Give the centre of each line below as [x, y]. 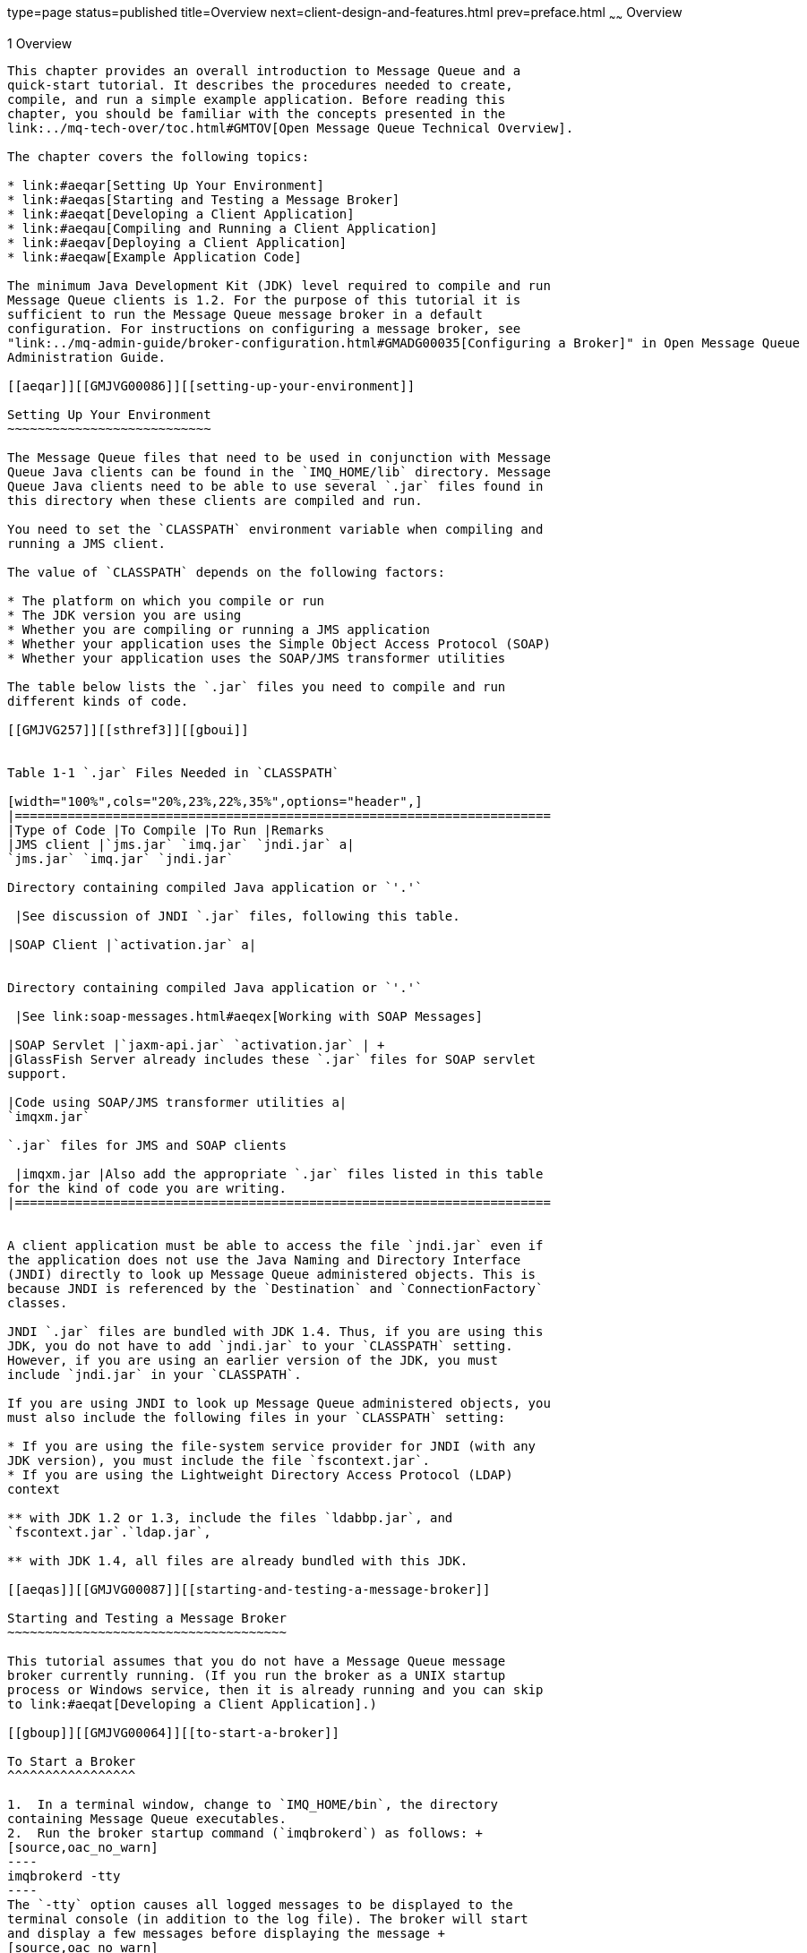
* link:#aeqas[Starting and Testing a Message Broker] [204, 199]
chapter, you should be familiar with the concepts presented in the [257, 113]
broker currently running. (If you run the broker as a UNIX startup [257, 1675]
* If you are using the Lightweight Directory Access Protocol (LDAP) [260, 1474]
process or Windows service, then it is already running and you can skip [275, 1689]
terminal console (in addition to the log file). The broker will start [268, 1919]
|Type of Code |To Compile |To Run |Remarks [166, 830]
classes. [38, 1302]
